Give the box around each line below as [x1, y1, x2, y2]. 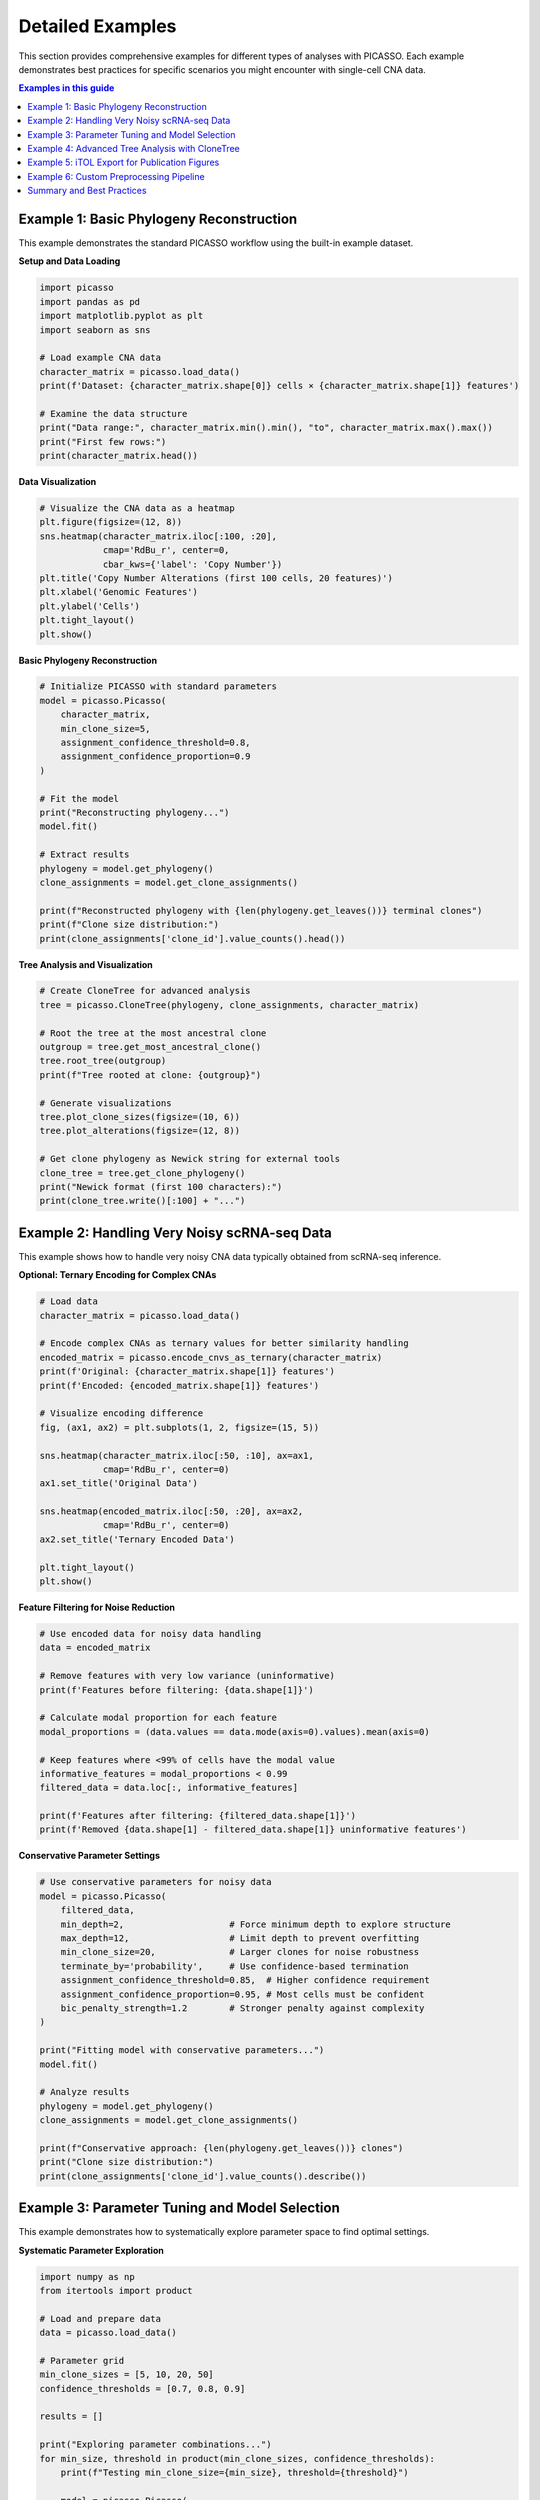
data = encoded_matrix [39, 1642, 151, 1654]
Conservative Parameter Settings [18, 1850, 160, 1862]
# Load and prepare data [39, 2313, 162, 2324]
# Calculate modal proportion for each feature [39, 1712, 277, 1724]
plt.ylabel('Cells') [39, 600, 140, 612]
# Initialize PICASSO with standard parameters [39, 681, 277, 692]
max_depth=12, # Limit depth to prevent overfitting [60, 1933, 420, 1944]
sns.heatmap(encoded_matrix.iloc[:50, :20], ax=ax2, [39, 1506, 304, 1517]
